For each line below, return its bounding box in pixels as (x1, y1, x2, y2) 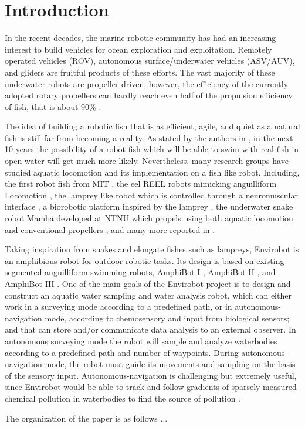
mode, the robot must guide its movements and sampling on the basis (45, 358, 296, 370)
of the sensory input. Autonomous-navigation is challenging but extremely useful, (5, 369, 297, 381)
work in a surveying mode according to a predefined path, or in (5, 300, 232, 313)
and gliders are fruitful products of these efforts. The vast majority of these (5, 66, 275, 78)
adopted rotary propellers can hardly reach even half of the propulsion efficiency (5, 89, 293, 101)
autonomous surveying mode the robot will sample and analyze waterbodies (5, 334, 277, 347)
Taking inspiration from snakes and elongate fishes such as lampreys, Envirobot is (5, 243, 299, 255)
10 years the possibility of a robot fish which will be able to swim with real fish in (5, 143, 299, 155)
